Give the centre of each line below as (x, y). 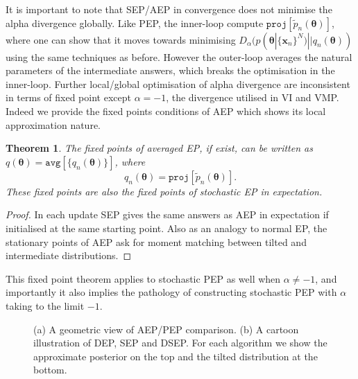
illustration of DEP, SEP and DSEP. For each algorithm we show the (180, 343)
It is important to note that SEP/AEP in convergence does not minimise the (169, 9)
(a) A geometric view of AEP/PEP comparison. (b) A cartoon (166, 329)
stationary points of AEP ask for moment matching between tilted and (156, 241)
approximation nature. (53, 124)
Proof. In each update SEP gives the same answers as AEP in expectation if (167, 214)
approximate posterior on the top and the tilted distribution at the (176, 356)
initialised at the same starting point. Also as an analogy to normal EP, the (167, 228)
